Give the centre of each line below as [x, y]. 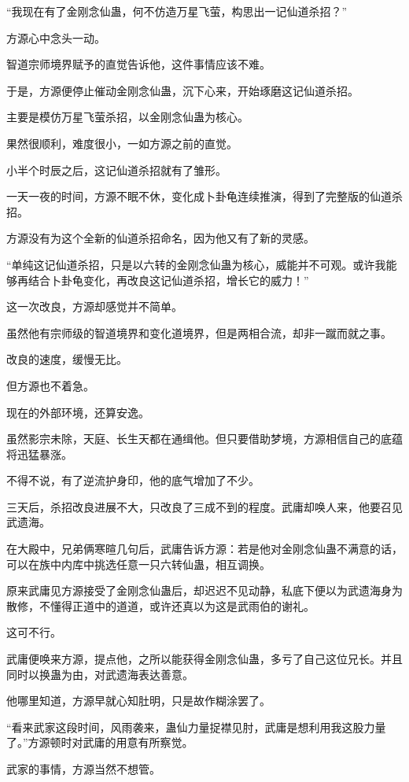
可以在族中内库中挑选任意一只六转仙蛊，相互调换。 [138, 564]
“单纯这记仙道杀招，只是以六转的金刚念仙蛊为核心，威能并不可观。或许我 [196, 264]
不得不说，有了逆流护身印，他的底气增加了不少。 [133, 480]
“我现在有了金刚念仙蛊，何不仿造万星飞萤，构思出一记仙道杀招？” [177, 11]
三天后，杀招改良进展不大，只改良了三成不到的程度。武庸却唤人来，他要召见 [204, 506]
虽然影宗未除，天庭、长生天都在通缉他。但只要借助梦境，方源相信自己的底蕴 [204, 439]
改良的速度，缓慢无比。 [67, 359]
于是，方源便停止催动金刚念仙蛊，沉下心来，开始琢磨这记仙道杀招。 [182, 90]
